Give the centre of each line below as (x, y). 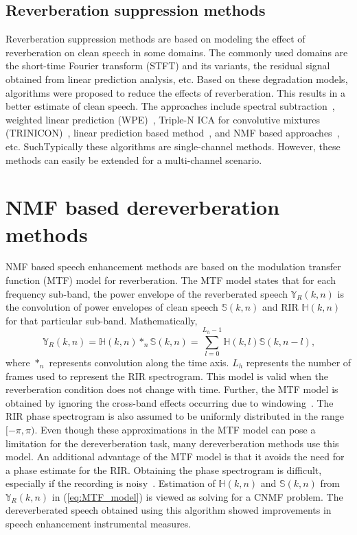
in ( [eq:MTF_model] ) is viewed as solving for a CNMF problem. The (197, 496)
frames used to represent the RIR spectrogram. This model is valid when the (167, 376)
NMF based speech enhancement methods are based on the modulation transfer (173, 266)
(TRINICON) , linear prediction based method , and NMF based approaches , (173, 133)
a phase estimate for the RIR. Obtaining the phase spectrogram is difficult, (164, 469)
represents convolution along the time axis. (139, 362)
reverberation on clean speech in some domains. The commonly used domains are (177, 52)
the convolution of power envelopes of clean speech (112, 307)
